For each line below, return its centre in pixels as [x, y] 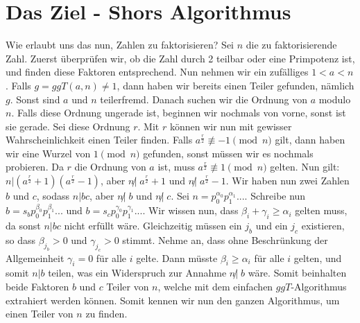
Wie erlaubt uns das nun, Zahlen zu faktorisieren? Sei [120, 45]
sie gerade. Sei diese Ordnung [68, 126]
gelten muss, [321, 210]
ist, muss [176, 167]
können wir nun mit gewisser [231, 126]
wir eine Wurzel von [48, 153]
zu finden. [106, 314]
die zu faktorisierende [291, 45]
